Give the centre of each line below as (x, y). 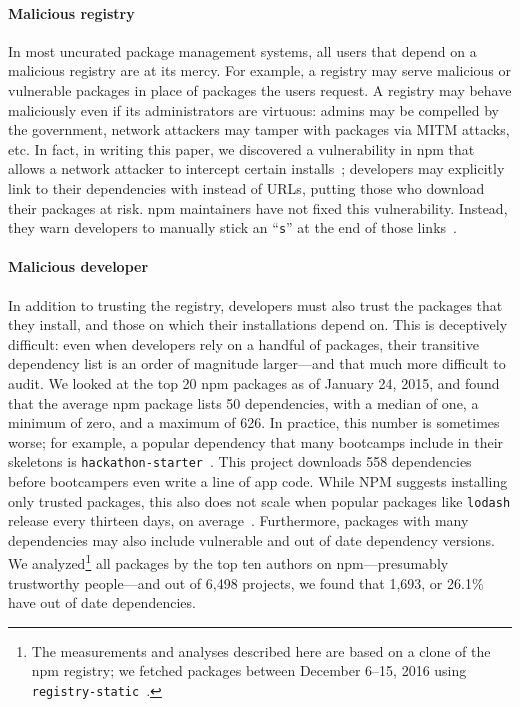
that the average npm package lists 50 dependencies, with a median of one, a (243, 402)
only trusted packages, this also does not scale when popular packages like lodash (259, 500)
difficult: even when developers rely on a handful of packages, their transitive (243, 343)
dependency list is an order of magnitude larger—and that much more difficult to (257, 363)
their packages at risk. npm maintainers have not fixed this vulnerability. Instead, (258, 207)
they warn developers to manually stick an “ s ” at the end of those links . (232, 227)
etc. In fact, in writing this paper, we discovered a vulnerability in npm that (241, 148)
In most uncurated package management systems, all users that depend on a (242, 50)
